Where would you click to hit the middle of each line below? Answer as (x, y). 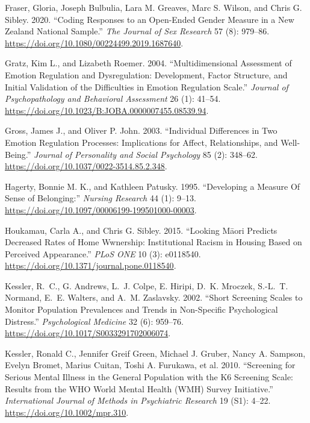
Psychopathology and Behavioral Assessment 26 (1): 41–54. (113, 99)
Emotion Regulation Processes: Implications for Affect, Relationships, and (141, 142)
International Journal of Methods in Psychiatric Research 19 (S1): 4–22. (138, 400)
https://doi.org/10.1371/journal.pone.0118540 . (91, 265)
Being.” (18, 154)
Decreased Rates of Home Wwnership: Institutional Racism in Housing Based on (153, 242)
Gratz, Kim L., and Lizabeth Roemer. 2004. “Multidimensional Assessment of (148, 63)
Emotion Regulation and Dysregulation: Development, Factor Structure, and (146, 74)
